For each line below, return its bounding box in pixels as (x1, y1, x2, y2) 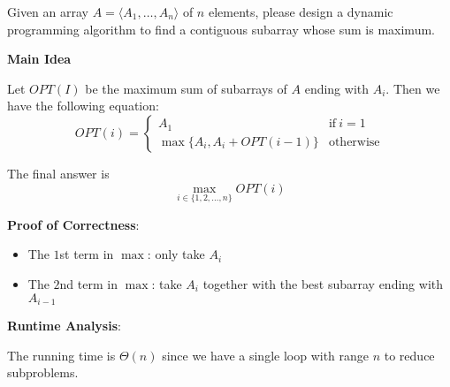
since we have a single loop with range (162, 345, 370, 364)
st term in (59, 245, 114, 263)
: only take (147, 245, 205, 263)
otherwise (328, 135, 380, 148)
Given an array (7, 3, 88, 20)
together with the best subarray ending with (202, 274, 444, 292)
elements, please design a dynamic (208, 3, 393, 20)
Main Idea (7, 49, 72, 68)
